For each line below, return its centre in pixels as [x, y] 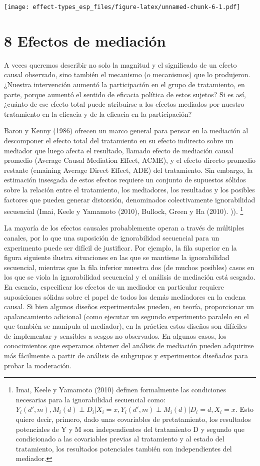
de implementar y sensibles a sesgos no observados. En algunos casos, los [115, 335]
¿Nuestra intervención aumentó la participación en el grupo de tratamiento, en [124, 84]
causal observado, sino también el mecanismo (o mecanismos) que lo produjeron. [127, 74]
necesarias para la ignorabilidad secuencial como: [90, 399]
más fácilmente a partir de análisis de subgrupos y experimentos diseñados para [126, 356]
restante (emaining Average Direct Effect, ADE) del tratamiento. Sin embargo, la [128, 170]
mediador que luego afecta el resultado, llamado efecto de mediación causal [119, 150]
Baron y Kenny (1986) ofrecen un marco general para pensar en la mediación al [126, 131]
